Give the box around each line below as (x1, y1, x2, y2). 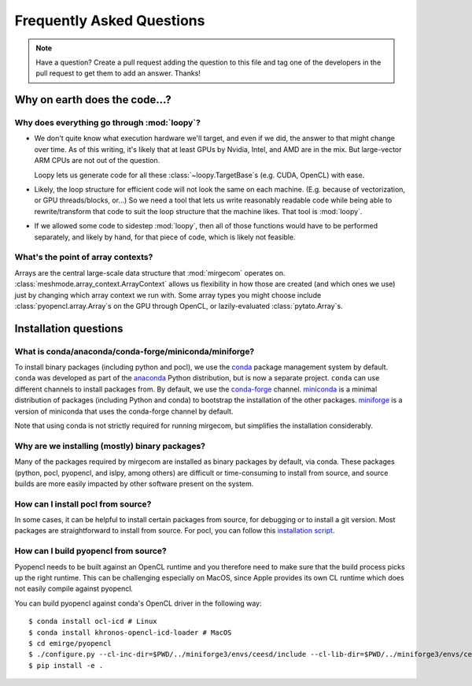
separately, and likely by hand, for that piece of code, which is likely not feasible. (34, 232, 296, 242)
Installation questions (14, 321, 124, 335)
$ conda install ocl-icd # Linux (28, 617, 157, 626)
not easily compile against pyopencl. (14, 584, 134, 594)
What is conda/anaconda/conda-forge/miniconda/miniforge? (14, 346, 255, 357)
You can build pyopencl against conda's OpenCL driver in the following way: (14, 599, 262, 608)
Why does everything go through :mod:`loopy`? (14, 117, 201, 128)
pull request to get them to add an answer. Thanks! (35, 69, 201, 78)
